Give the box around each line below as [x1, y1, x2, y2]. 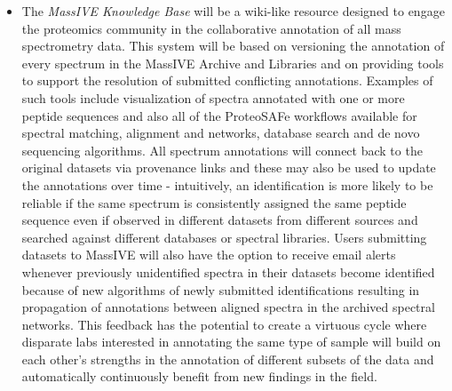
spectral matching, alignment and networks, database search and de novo [21, 124, 420, 142]
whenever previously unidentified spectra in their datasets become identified [21, 262, 435, 281]
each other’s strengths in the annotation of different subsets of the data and [21, 349, 434, 368]
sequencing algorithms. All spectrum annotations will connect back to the [21, 140, 423, 159]
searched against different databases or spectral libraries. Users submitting [21, 227, 427, 246]
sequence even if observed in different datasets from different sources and [21, 211, 418, 229]
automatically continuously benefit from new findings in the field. [21, 367, 377, 386]
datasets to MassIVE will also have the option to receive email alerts [21, 245, 396, 264]
